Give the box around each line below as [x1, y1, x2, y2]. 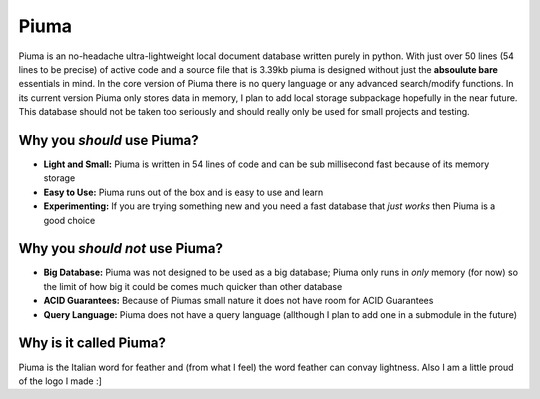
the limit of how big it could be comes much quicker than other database [43, 280, 343, 292]
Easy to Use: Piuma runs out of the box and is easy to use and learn [43, 186, 324, 198]
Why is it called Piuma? [18, 335, 167, 352]
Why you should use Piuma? [18, 131, 199, 149]
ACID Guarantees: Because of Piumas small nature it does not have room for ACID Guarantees [43, 295, 434, 307]
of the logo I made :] [18, 375, 102, 387]
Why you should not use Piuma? [18, 240, 224, 257]
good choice [43, 214, 96, 226]
